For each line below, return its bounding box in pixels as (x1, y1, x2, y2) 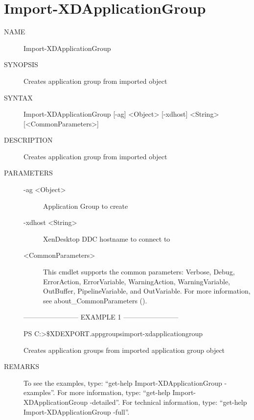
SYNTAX (4, 92, 33, 102)
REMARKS (4, 361, 40, 371)
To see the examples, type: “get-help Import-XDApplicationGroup (23, 377, 222, 388)
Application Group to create (43, 200, 128, 211)
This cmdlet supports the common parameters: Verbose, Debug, (43, 267, 235, 277)
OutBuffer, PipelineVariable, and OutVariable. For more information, (43, 286, 251, 296)
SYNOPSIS (4, 59, 38, 70)
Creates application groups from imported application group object (23, 345, 225, 355)
